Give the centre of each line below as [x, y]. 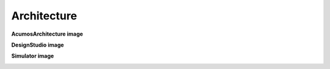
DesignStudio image [38, 45]
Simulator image [33, 56]
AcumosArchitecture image [47, 34]
